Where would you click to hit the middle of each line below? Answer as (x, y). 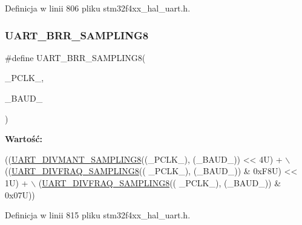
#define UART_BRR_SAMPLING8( (75, 57)
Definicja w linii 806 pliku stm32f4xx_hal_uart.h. (98, 8)
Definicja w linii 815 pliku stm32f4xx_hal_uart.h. (98, 215)
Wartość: (24, 139)
